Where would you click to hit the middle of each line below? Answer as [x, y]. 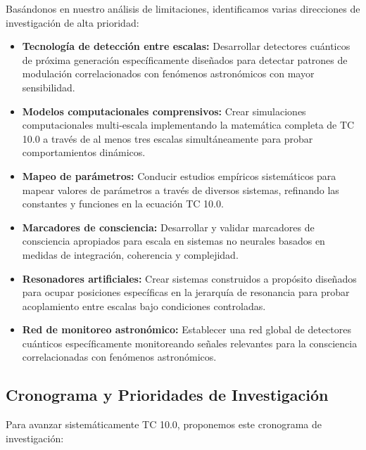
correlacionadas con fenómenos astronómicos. [119, 357]
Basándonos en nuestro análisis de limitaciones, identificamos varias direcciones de [183, 8]
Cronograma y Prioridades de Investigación [167, 395]
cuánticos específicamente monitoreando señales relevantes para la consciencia [190, 343]
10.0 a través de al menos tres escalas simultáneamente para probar [168, 138]
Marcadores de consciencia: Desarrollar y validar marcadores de [168, 227]
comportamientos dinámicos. [84, 152]
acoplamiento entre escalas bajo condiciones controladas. [144, 306]
